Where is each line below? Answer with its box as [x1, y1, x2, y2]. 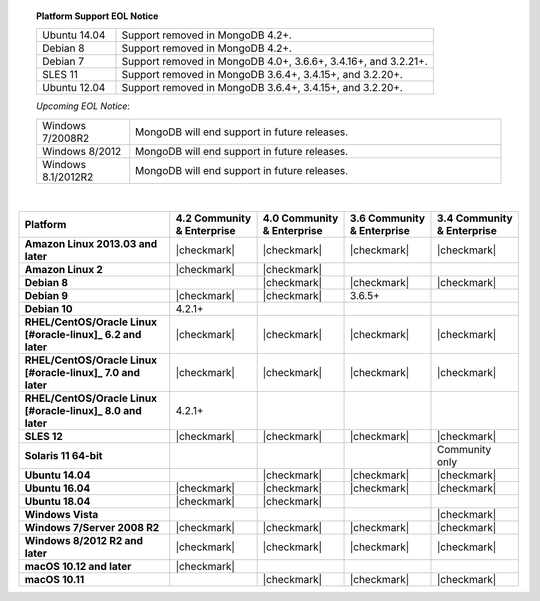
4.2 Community [175, 211, 252, 225]
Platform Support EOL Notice [36, 10, 159, 22]
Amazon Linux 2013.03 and [24, 237, 158, 251]
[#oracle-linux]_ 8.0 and [24, 404, 142, 418]
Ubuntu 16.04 [24, 481, 91, 495]
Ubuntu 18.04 [24, 495, 91, 509]
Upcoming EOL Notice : [36, 100, 130, 112]
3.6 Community [349, 211, 425, 225]
